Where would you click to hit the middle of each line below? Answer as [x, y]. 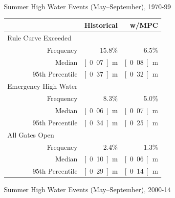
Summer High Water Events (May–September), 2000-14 [87, 189]
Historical [101, 25]
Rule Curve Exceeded [40, 37]
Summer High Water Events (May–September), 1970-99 [87, 6]
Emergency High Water [43, 86]
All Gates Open [31, 134]
